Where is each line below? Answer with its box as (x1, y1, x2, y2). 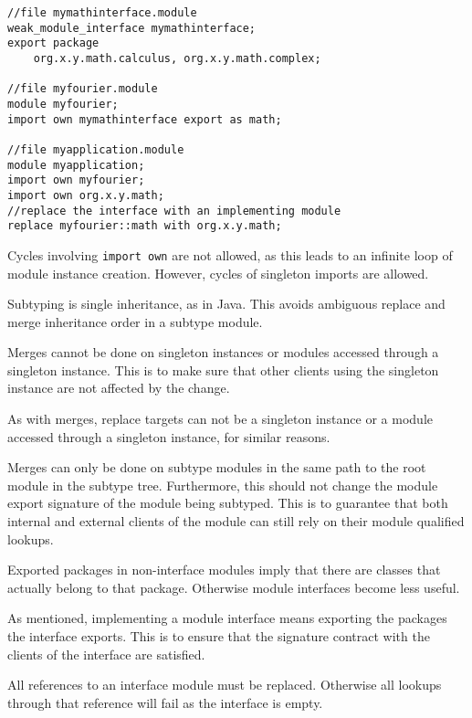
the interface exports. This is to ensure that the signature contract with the (7, 627, 430, 645)
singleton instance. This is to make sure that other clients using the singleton (7, 360, 439, 379)
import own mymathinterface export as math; (7, 112, 282, 126)
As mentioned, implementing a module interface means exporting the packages (7, 608, 447, 628)
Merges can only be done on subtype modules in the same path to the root (7, 458, 426, 477)
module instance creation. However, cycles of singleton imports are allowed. (7, 263, 429, 282)
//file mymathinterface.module (7, 6, 197, 19)
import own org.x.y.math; (7, 188, 164, 202)
